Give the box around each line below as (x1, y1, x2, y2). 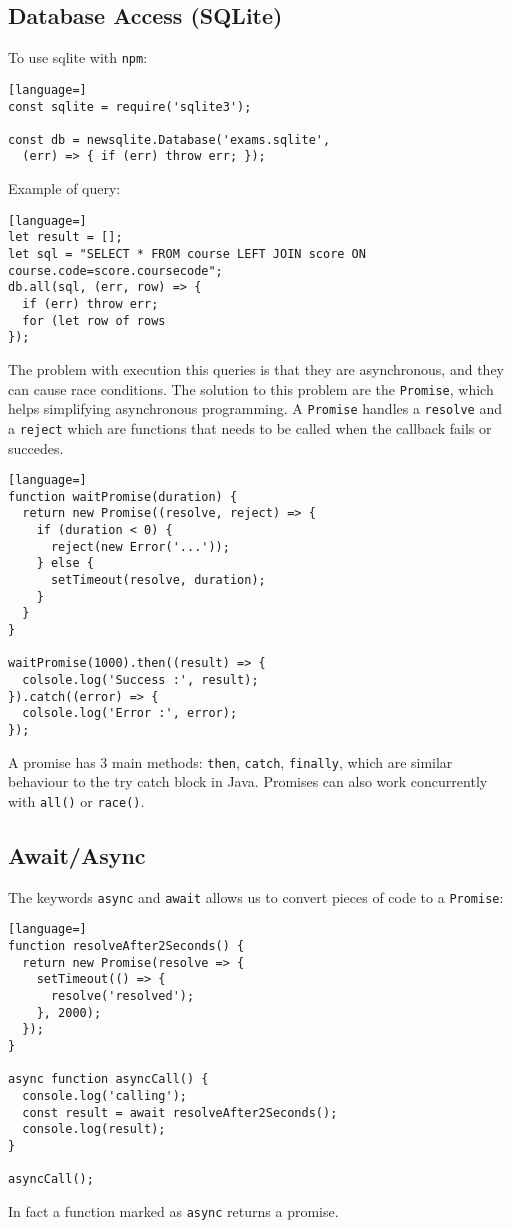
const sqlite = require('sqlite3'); (8, 99, 252, 114)
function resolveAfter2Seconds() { (8, 939, 245, 954)
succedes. (8, 437, 64, 458)
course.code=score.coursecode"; (8, 263, 223, 278)
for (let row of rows (22, 313, 166, 328)
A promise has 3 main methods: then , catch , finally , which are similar (8, 751, 453, 772)
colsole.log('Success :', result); (22, 673, 259, 688)
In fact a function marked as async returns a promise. (8, 1200, 339, 1221)
